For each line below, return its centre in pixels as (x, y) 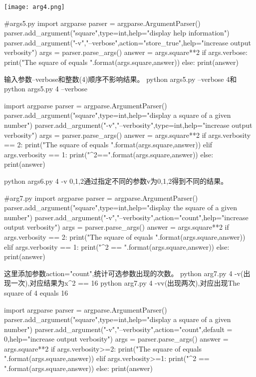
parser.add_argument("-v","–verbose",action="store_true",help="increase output (128, 42)
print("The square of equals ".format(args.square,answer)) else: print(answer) (121, 62)
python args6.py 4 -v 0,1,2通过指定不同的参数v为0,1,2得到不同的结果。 (116, 181)
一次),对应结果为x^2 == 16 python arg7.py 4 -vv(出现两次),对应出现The (125, 283)
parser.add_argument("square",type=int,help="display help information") (117, 33)
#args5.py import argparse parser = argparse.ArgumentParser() (102, 23)
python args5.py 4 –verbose (46, 89)
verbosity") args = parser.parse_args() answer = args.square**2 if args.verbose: (126, 52)
